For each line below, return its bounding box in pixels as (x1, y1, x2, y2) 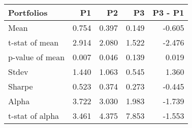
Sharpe (8, 80, 33, 92)
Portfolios (8, 7, 48, 18)
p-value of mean (8, 51, 65, 63)
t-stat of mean (8, 36, 59, 48)
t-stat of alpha (8, 110, 59, 121)
